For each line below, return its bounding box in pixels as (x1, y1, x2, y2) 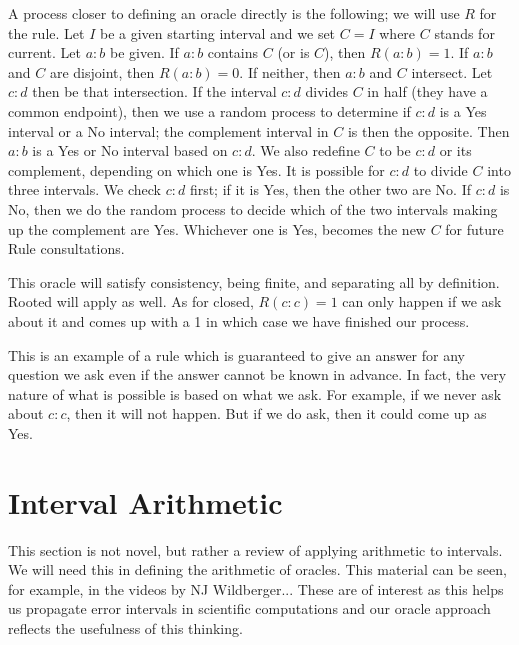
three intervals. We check (8, 179, 161, 200)
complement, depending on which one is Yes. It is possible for (8, 159, 385, 180)
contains (207, 42, 259, 63)
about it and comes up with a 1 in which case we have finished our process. (8, 310, 470, 331)
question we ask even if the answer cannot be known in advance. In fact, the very (8, 364, 507, 385)
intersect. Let (411, 61, 493, 82)
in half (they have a (367, 81, 488, 102)
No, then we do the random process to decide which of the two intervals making (8, 198, 498, 219)
